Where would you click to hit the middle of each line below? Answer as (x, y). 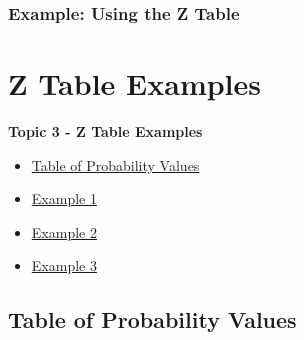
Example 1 (64, 198)
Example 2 (64, 231)
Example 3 (64, 265)
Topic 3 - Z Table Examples (105, 130)
